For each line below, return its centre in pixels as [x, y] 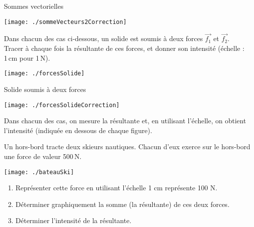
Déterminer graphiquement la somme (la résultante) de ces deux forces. [122, 204]
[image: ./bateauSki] [39, 172]
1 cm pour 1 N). [27, 57]
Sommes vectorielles [34, 6]
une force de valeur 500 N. [43, 156]
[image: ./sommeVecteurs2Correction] [65, 22]
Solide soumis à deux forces [45, 89]
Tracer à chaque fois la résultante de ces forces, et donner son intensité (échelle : [124, 48]
